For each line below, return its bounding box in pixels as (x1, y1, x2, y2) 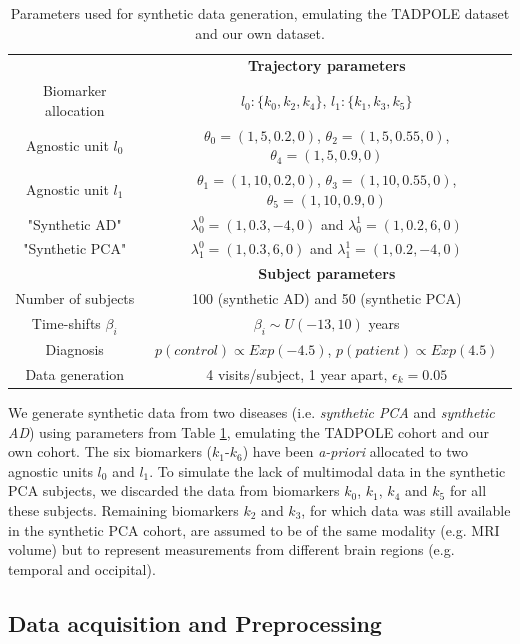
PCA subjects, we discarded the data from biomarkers (8, 480, 340, 501)
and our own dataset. (195, 22, 325, 43)
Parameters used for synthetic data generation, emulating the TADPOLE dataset (10, 3, 510, 23)
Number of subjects (15, 288, 135, 309)
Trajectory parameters (247, 55, 406, 76)
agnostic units (8, 460, 93, 481)
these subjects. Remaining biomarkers (8, 499, 239, 520)
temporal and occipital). (8, 558, 156, 579)
